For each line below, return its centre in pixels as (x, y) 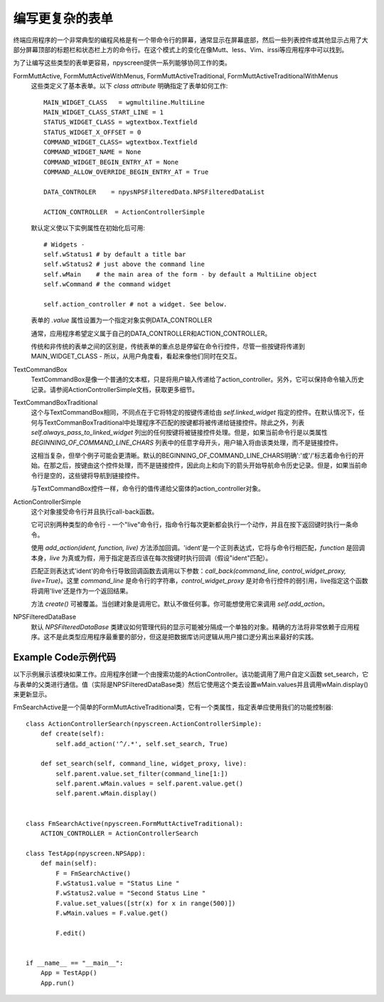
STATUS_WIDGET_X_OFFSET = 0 (92, 132)
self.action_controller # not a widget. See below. (135, 304)
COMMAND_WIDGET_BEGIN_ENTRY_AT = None (111, 162)
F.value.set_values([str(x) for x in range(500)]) (146, 903)
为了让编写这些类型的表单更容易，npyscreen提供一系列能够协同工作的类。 (122, 63)
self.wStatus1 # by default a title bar (115, 254)
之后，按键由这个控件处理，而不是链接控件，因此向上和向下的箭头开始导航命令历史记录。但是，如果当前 (208, 465)
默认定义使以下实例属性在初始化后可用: (88, 228)
